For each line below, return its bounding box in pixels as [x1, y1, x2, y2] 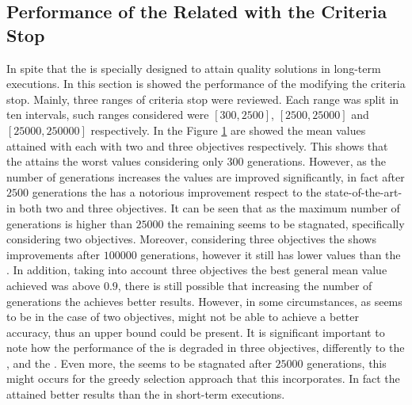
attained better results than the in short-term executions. [6, 386, 285, 403]
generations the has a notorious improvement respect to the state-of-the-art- [32, 184, 402, 201]
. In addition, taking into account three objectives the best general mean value [6, 262, 387, 278]
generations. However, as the [247, 153, 386, 170]
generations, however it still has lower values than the [140, 246, 401, 262]
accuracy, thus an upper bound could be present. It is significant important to [6, 323, 385, 340]
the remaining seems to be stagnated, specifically [167, 215, 405, 231]
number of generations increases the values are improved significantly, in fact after [6, 168, 405, 185]
